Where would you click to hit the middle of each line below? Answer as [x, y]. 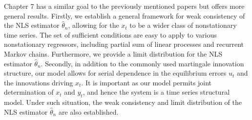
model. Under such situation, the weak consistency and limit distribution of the [123, 102]
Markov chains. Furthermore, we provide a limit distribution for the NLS [113, 53]
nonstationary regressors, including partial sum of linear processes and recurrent [124, 44]
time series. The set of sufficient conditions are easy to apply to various [110, 34]
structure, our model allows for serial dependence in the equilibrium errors [115, 73]
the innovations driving [39, 82]
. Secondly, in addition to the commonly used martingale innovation [142, 63]
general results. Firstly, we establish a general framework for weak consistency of [125, 15]
